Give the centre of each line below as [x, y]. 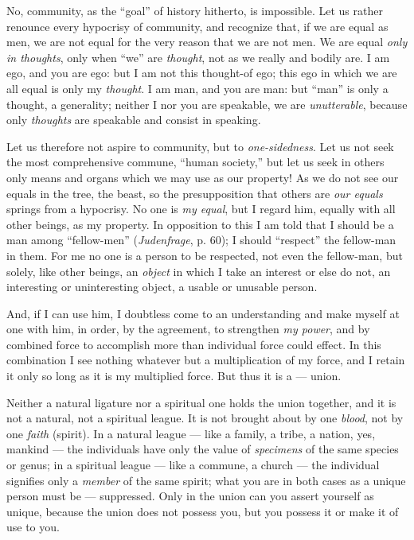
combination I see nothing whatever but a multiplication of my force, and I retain [206, 360]
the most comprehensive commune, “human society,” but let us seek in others [195, 162]
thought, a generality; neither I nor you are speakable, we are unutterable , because [207, 104]
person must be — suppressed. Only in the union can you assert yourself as [190, 496]
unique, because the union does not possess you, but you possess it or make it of [203, 511]
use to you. [33, 527]
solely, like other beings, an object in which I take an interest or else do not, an [199, 271]
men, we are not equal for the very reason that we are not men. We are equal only [207, 42]
